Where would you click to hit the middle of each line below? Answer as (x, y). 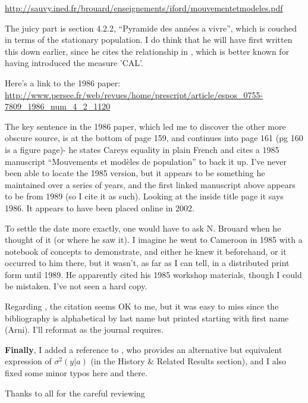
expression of (28, 361)
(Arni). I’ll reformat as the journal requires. (84, 329)
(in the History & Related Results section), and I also (188, 361)
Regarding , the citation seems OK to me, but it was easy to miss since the (142, 306)
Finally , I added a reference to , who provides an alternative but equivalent (144, 349)
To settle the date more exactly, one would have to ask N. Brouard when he (143, 228)
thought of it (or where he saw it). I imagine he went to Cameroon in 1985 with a (154, 240)
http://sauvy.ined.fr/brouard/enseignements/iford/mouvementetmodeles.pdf (144, 8)
